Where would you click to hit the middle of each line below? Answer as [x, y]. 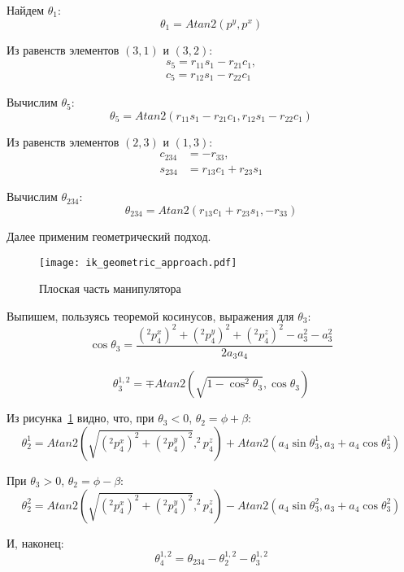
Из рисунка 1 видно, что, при [80, 418]
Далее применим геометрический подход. [109, 236]
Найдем [26, 10]
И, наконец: [35, 542]
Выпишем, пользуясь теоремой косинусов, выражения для [150, 315]
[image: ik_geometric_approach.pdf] [138, 262]
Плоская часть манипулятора [110, 288]
